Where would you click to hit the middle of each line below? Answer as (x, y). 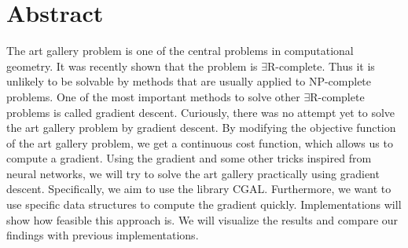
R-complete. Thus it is (321, 66)
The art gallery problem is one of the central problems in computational (180, 51)
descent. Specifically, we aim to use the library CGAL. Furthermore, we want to (199, 189)
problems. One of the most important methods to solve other (153, 96)
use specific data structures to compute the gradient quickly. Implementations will (204, 204)
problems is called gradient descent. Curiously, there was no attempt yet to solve (201, 112)
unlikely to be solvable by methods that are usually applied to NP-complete (189, 81)
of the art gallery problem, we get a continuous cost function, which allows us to (200, 142)
